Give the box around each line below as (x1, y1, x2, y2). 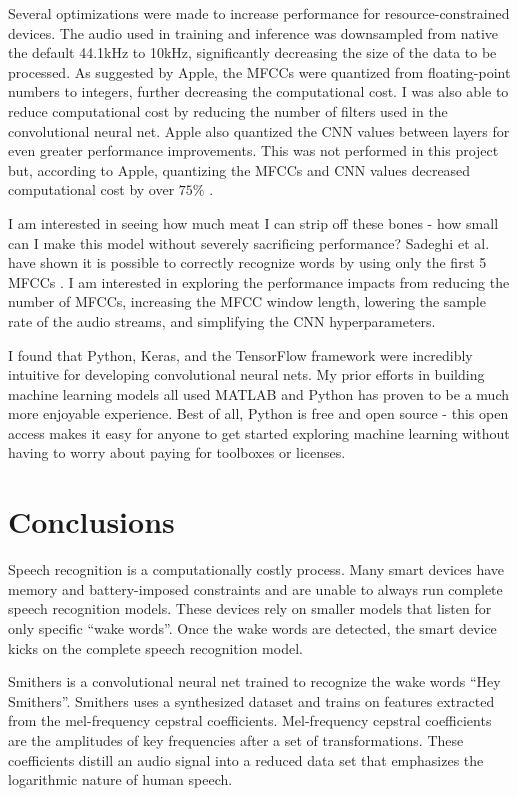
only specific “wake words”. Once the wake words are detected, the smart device (8, 617, 497, 638)
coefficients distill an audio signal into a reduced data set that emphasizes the (8, 749, 484, 770)
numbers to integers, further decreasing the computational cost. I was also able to (8, 81, 509, 102)
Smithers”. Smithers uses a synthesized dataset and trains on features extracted (8, 690, 495, 711)
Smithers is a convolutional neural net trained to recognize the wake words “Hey (8, 671, 501, 692)
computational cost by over (8, 179, 175, 200)
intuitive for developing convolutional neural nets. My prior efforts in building (8, 364, 485, 385)
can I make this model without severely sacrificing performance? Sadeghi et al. (8, 232, 490, 253)
